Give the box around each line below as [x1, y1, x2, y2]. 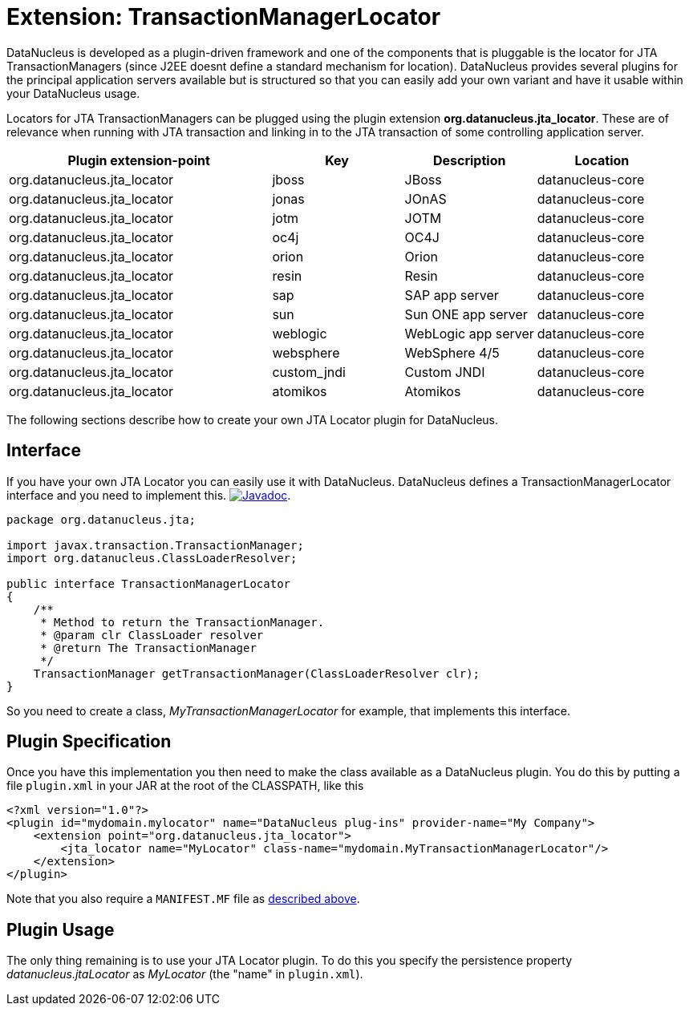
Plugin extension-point [67, 152, 210, 168]
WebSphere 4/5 [404, 344, 500, 361]
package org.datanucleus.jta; [6, 512, 197, 526]
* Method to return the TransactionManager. [40, 615, 325, 629]
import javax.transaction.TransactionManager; [6, 538, 304, 552]
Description [432, 152, 506, 168]
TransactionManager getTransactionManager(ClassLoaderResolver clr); [33, 666, 480, 680]
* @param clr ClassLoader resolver [40, 628, 264, 642]
